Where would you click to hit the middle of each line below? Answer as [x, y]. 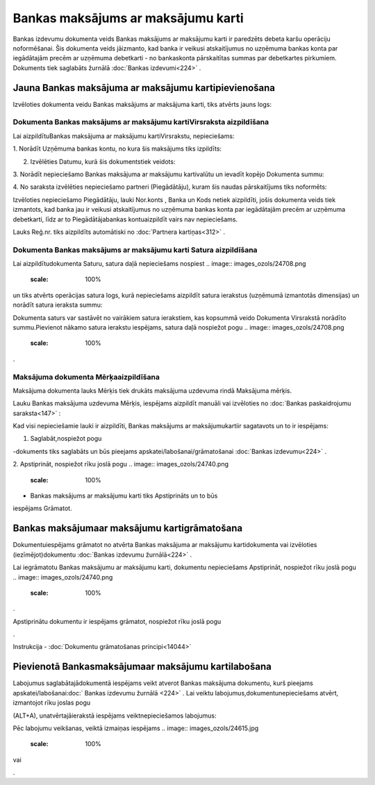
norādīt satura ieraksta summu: [58, 305]
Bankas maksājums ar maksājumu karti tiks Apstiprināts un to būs [124, 496]
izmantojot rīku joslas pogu [52, 703]
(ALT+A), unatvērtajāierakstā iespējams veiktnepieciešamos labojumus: [115, 716]
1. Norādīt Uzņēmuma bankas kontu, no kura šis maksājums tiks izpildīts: [117, 149]
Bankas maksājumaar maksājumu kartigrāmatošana [128, 529]
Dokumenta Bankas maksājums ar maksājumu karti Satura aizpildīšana [135, 250]
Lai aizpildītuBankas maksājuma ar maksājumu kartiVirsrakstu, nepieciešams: [124, 136]
